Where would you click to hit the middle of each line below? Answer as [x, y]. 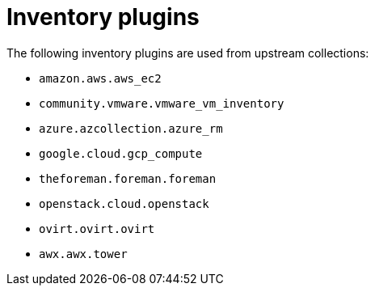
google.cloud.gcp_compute [121, 153]
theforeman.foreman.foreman [128, 178]
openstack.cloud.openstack [124, 203]
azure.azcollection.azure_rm [131, 128]
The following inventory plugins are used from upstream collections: [188, 53]
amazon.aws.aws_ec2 [100, 78]
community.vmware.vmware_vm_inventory [162, 103]
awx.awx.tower [83, 254]
